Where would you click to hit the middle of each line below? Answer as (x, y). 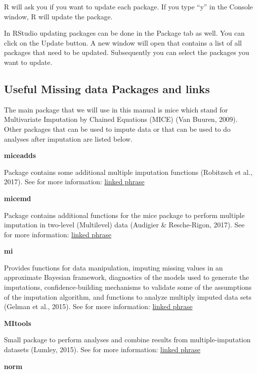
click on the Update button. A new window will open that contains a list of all (123, 42)
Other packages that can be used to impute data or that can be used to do (117, 129)
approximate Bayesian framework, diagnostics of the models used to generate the (127, 277)
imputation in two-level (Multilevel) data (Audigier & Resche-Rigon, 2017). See (124, 225)
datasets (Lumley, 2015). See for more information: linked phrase (102, 349)
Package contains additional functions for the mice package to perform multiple (124, 215)
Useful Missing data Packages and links (107, 88)
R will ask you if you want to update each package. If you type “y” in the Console (128, 6)
